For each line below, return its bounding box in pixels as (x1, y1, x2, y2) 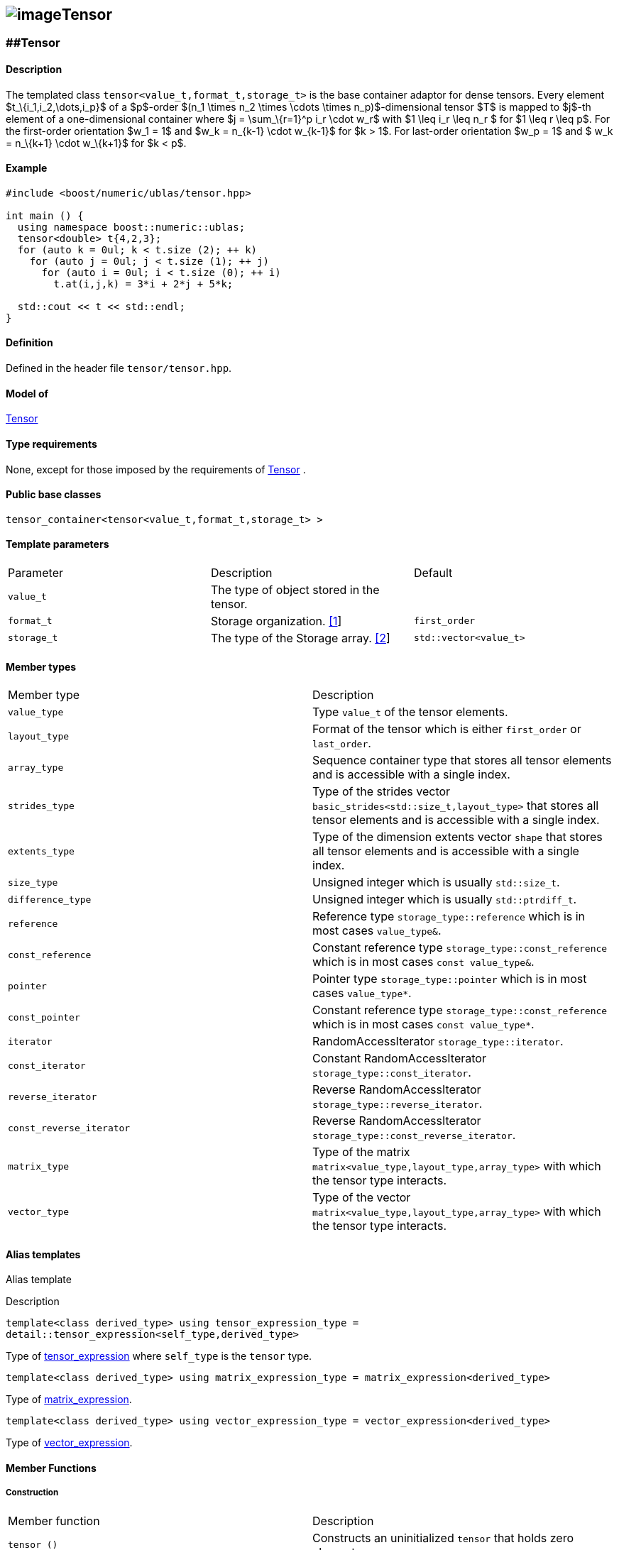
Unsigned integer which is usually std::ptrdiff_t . (312, 892, 577, 907)
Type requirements (6, 437, 97, 450)
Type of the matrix (312, 1145, 410, 1160)
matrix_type (8, 1160, 70, 1172)
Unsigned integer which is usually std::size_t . (312, 875, 560, 890)
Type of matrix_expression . (6, 1393, 132, 1406)
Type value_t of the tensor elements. (312, 705, 508, 720)
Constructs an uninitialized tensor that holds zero (312, 1530, 574, 1545)
